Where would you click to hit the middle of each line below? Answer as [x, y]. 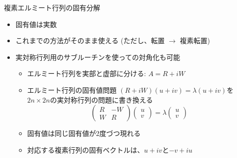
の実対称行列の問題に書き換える [101, 99]
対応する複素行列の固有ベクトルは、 [86, 149]
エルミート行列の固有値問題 [72, 90]
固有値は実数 [36, 24]
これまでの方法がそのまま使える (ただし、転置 [90, 40]
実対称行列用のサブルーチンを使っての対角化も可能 [98, 57]
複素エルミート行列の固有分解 [52, 7]
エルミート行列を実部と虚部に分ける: [87, 73]
